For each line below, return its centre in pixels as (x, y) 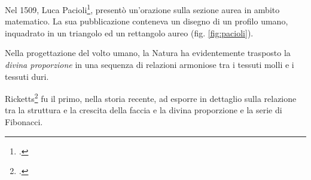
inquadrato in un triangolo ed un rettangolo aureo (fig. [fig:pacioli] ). (129, 32)
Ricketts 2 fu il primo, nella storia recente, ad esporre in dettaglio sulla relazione (151, 97)
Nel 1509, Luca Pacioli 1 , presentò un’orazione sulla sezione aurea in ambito (142, 9)
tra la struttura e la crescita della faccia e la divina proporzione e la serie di (144, 110)
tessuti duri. (27, 76)
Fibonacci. (24, 122)
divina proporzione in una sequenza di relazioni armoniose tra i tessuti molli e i (150, 65)
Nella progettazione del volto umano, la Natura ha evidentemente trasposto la (148, 53)
